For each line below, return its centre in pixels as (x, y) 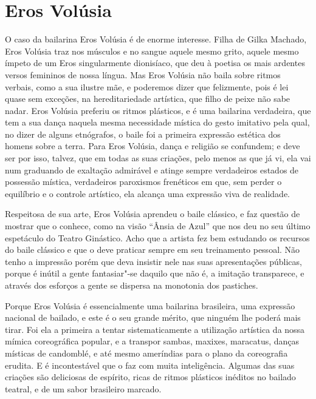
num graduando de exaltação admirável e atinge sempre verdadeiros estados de (152, 169)
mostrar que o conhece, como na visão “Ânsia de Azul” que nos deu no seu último (158, 226)
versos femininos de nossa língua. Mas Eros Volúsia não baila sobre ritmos (143, 74)
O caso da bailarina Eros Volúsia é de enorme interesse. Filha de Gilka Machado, (156, 39)
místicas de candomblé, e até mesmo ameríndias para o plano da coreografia (146, 353)
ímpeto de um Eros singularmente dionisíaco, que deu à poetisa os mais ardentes (155, 63)
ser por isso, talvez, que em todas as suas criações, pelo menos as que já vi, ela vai (158, 158)
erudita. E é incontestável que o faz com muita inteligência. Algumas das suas (150, 365)
